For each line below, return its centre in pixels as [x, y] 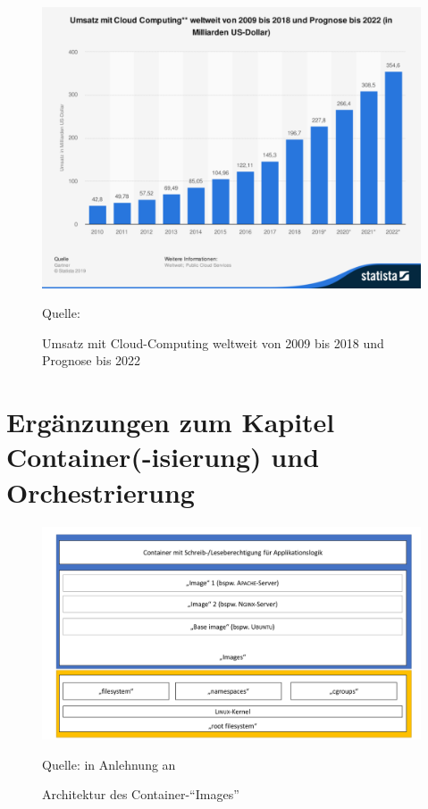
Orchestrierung [101, 492]
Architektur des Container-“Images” [141, 794]
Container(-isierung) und [163, 457]
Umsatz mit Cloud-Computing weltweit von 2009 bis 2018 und [213, 342]
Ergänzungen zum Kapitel [171, 422]
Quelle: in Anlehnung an [109, 764]
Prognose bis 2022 [92, 360]
